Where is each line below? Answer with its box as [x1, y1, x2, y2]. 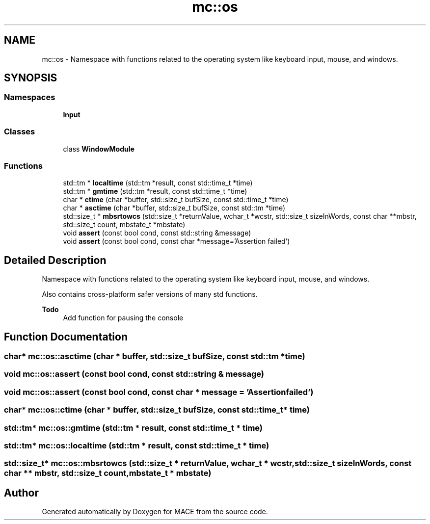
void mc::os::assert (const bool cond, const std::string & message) [4, 369, 265, 379]
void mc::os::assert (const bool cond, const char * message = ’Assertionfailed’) [4, 387, 314, 397]
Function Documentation [4, 330, 128, 343]
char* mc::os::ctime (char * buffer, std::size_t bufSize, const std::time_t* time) [4, 405, 310, 415]
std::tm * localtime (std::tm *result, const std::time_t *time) [63, 179, 253, 187]
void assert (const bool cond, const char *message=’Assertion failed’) [63, 237, 290, 246]
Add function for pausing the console [63, 314, 184, 322]
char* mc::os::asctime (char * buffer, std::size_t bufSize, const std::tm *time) [4, 351, 305, 361]
